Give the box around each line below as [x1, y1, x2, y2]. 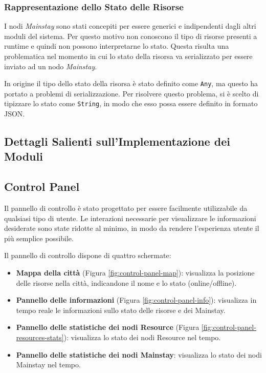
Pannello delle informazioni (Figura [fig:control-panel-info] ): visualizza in [16, 295, 257, 305]
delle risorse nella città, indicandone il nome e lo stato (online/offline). [16, 277, 237, 288]
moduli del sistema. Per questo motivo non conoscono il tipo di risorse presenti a [4, 30, 257, 41]
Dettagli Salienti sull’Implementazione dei [4, 133, 230, 149]
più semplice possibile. [4, 232, 74, 243]
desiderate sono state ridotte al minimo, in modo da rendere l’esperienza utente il [4, 223, 259, 233]
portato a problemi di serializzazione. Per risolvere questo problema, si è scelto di [4, 88, 259, 99]
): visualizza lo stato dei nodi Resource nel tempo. [63, 332, 221, 342]
